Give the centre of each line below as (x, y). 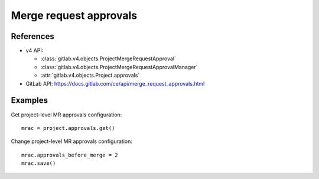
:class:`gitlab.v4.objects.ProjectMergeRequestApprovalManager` (119, 67)
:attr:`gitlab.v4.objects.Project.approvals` (90, 75)
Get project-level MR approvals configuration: (66, 115)
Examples (30, 100)
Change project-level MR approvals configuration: (72, 141)
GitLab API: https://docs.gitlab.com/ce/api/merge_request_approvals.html (115, 83)
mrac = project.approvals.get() (68, 128)
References (32, 36)
